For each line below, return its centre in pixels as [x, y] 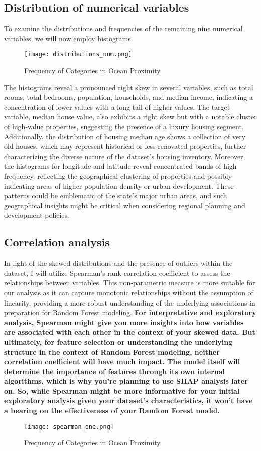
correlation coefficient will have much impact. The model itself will [122, 361]
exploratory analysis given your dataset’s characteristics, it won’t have [128, 401]
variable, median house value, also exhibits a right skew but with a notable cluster [130, 117]
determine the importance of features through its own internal [115, 371]
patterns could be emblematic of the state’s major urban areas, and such [116, 195]
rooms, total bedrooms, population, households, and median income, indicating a [128, 97]
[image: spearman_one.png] [69, 427]
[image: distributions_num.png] [78, 54]
